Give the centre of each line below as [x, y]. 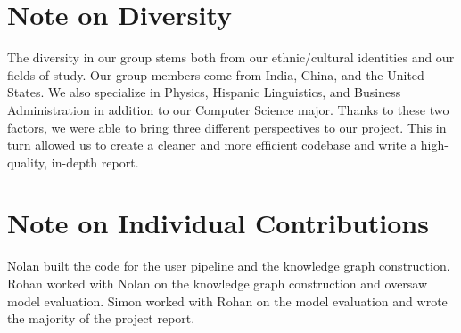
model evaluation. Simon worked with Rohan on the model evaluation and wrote [227, 301]
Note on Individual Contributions [218, 223]
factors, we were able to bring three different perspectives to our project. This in [227, 127]
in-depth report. [95, 162]
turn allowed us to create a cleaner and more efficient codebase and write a [212, 145]
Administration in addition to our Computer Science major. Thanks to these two [228, 109]
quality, [28, 162]
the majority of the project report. [101, 318]
